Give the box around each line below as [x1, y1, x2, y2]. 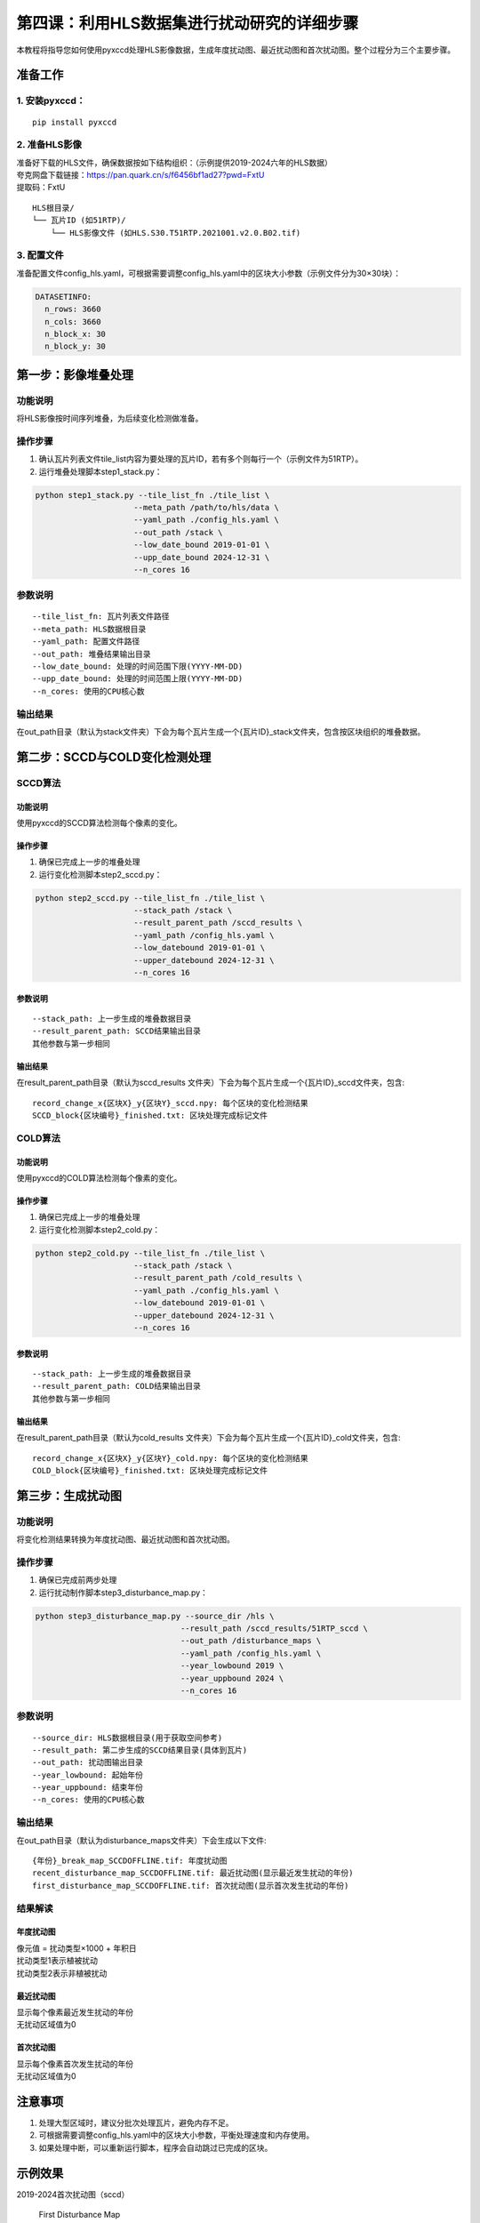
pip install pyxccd [32, 116, 117, 127]
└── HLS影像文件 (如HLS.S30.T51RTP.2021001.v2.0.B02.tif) [50, 228, 301, 237]
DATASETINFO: [35, 292, 92, 301]
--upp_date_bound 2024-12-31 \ [133, 552, 270, 562]
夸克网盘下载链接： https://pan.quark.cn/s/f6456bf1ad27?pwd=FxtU [16, 170, 265, 181]
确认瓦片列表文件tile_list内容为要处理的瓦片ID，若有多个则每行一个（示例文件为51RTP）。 [38, 453, 364, 464]
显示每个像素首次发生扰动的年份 [16, 2058, 133, 2069]
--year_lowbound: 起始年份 [32, 1770, 144, 1780]
